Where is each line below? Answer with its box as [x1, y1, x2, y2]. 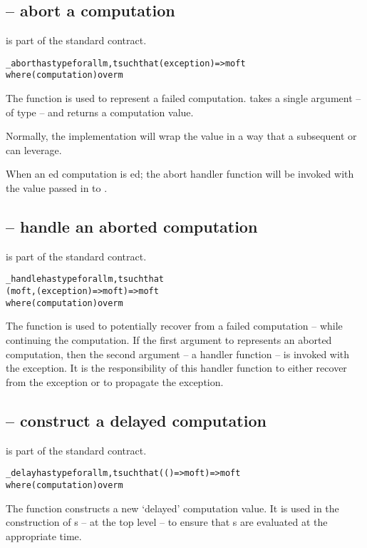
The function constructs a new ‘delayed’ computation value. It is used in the [6, 500, 339, 515]
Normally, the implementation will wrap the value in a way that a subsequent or [6, 128, 357, 143]
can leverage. [6, 142, 62, 157]
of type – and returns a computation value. [6, 104, 194, 119]
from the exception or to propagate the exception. [6, 374, 224, 389]
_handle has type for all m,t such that [6, 274, 164, 285]
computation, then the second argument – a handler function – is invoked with [6, 346, 350, 361]
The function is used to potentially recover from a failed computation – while [6, 318, 343, 333]
